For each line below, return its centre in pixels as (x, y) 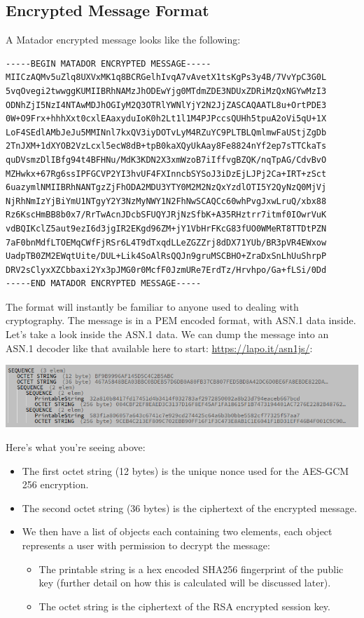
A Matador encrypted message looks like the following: (123, 40)
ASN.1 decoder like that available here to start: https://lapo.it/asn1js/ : (159, 348)
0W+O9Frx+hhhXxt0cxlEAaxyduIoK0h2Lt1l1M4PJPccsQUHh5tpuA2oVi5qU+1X (166, 119)
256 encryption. (55, 484)
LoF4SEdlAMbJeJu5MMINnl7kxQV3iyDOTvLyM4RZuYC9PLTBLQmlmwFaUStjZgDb (166, 132)
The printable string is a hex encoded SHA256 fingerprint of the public (191, 569)
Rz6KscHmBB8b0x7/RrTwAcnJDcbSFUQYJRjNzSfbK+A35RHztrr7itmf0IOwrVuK (166, 215)
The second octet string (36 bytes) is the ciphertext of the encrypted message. (189, 508)
